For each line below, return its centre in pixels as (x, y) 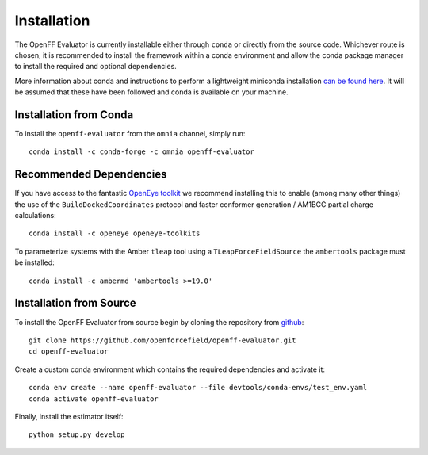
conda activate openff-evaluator (94, 399)
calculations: (35, 216)
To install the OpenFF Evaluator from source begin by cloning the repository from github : (159, 322)
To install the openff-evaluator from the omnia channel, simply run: (130, 134)
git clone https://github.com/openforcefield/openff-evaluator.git (162, 340)
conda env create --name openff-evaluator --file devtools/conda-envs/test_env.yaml (198, 388)
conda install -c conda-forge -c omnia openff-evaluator (142, 152)
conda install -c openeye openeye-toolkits (115, 233)
